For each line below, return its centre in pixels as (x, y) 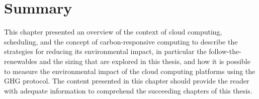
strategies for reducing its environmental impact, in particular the (105, 51)
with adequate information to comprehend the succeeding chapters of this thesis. (128, 90)
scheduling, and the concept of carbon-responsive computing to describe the (121, 41)
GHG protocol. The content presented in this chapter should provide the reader (127, 81)
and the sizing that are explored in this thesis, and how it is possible (145, 61)
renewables (21, 61)
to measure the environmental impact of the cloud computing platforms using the (130, 71)
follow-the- (225, 51)
